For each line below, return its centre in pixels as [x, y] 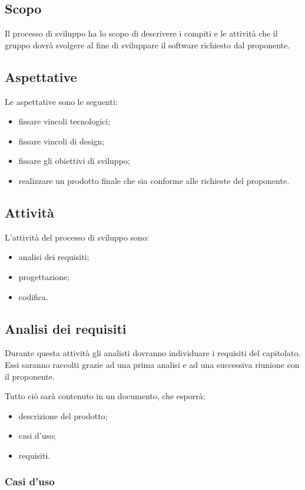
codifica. [33, 296]
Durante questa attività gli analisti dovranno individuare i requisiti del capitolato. [153, 353]
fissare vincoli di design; [62, 141]
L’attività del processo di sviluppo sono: [77, 237]
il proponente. [30, 376]
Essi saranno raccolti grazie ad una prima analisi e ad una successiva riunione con [152, 364]
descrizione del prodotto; [63, 415]
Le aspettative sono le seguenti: [61, 101]
